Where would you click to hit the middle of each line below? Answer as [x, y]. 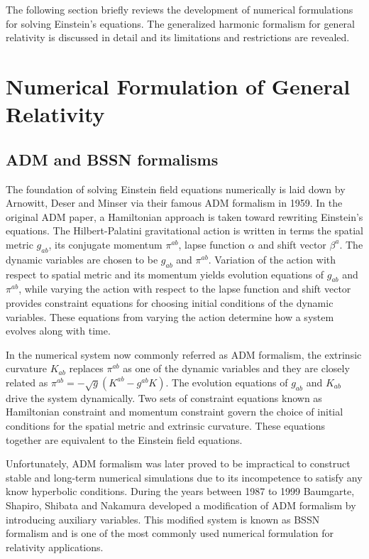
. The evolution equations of [227, 382]
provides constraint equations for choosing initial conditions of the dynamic [170, 302]
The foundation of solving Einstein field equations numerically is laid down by [176, 189]
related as [27, 382]
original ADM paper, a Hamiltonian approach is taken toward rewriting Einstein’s [184, 216]
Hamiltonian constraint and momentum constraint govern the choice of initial [175, 412]
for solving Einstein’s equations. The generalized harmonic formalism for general [180, 23]
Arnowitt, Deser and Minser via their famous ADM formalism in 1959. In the [174, 203]
